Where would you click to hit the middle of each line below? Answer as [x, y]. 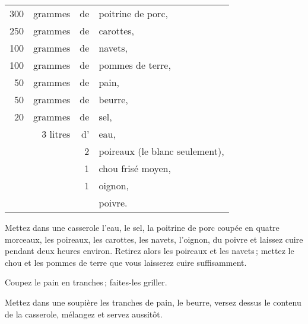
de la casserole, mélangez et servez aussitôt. [84, 314]
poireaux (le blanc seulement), [161, 151]
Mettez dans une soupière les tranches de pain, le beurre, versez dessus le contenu [153, 302]
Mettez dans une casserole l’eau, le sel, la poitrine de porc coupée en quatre [142, 227]
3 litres [56, 134]
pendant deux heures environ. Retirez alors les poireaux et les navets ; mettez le [150, 251]
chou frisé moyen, [135, 168]
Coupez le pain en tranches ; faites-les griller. [86, 282]
